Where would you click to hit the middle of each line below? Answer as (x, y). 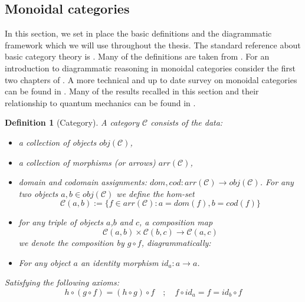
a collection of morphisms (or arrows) (87, 162)
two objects (38, 193)
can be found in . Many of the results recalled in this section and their (132, 91)
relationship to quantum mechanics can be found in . (100, 102)
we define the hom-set (155, 193)
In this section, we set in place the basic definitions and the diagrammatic (138, 33)
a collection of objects (58, 142)
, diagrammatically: (176, 242)
